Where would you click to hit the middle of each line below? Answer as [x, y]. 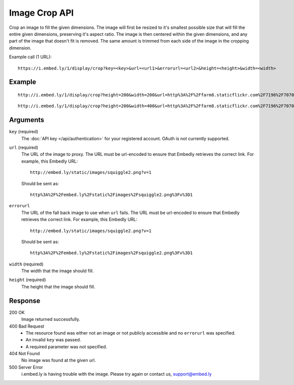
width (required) [26, 264]
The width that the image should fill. [58, 271]
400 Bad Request [27, 326]
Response [25, 301]
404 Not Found [24, 354]
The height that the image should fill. [58, 287]
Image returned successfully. [51, 319]
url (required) [24, 147]
